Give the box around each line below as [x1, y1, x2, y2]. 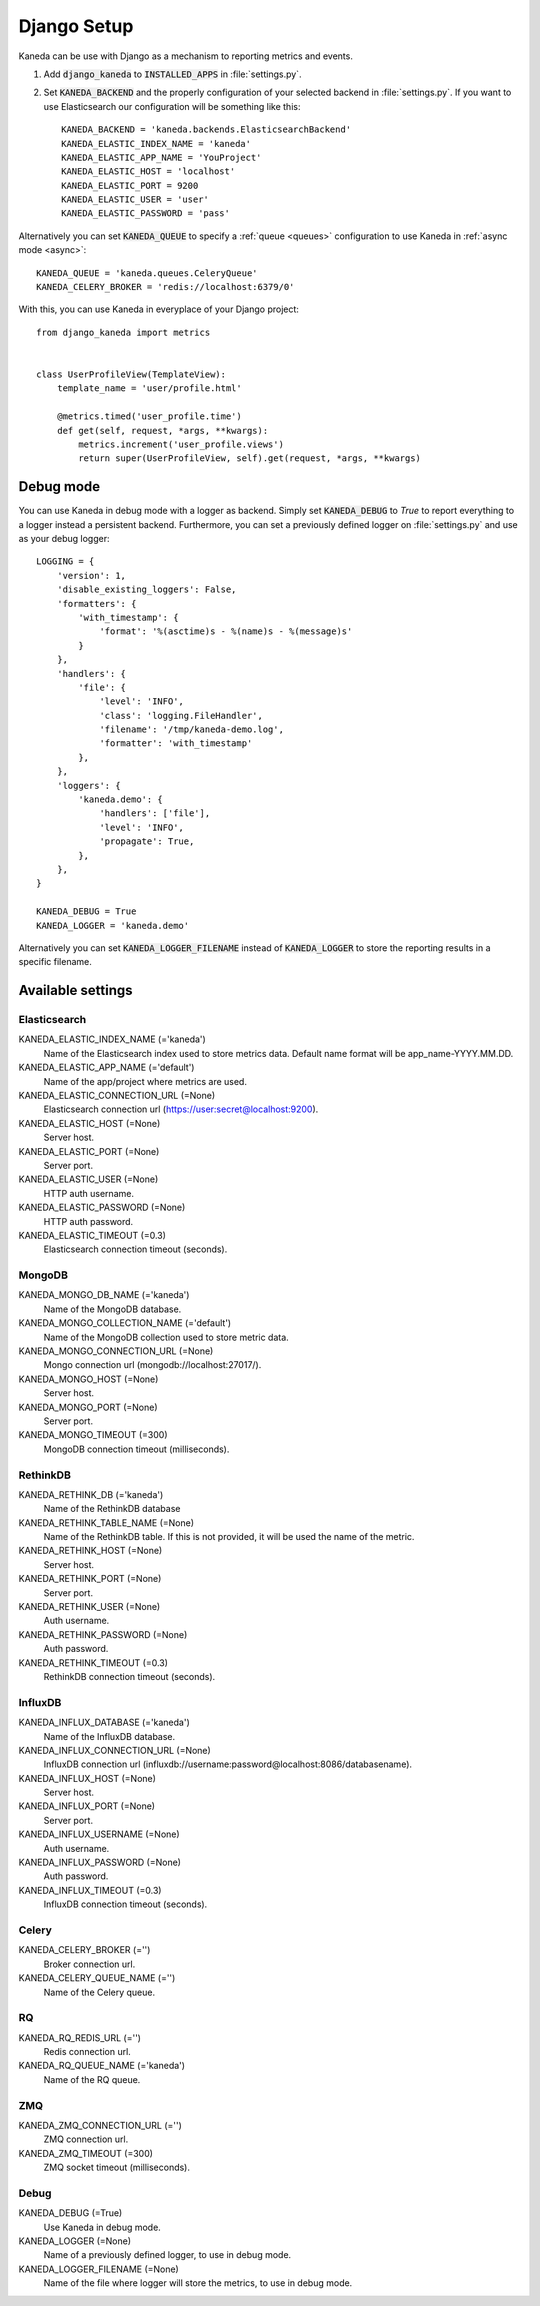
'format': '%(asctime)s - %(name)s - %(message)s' [99, 626, 353, 637]
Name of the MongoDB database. [43, 1303, 182, 1315]
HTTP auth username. [43, 1187, 135, 1199]
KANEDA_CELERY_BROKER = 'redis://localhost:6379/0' [36, 281, 295, 293]
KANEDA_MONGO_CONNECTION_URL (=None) [18, 1345, 214, 1357]
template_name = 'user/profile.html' [56, 383, 242, 394]
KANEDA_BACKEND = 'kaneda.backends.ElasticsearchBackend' [61, 124, 352, 135]
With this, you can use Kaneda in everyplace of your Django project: [18, 303, 300, 315]
